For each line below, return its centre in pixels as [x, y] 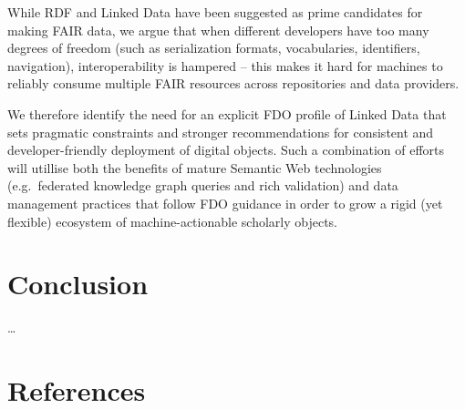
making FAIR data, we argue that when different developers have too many [218, 30]
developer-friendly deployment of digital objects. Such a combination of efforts [226, 150]
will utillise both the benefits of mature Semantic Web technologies [195, 167]
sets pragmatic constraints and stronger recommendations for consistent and [221, 132]
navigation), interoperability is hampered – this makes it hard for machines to [225, 65]
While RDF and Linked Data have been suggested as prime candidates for [215, 12]
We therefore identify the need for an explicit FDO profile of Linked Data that [227, 113]
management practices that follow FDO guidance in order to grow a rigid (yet [225, 203]
